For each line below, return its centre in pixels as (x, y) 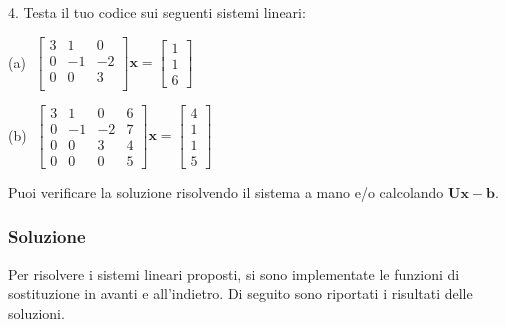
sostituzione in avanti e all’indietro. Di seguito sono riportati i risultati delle (240, 293)
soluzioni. (36, 312)
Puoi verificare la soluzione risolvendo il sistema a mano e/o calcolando (226, 191)
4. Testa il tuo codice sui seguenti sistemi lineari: (157, 12)
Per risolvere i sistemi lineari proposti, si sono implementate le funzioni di (234, 273)
